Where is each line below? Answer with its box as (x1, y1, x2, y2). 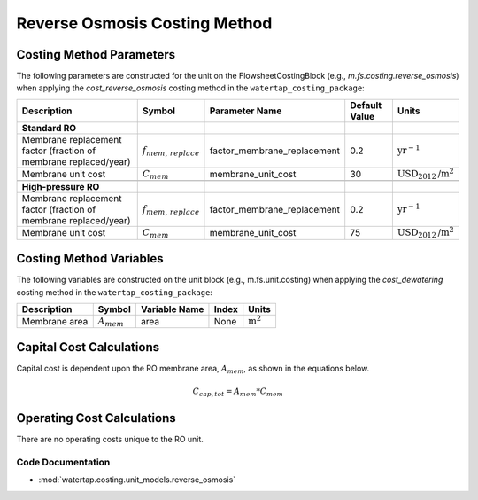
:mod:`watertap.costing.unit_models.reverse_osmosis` (38, 474, 236, 485)
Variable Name (140, 302, 204, 315)
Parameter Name (209, 105, 282, 117)
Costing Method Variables (16, 251, 164, 266)
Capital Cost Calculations (16, 340, 159, 355)
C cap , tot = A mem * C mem (192, 387, 283, 398)
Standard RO (21, 121, 77, 134)
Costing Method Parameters (16, 47, 176, 62)
